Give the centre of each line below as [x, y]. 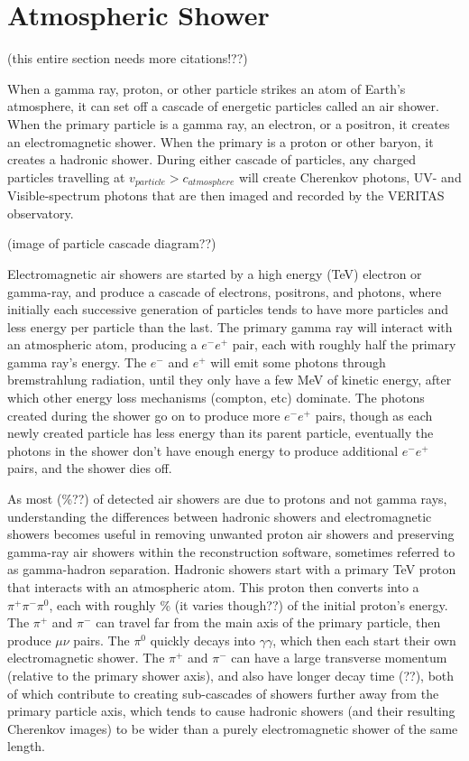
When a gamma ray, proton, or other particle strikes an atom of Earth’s [207, 88]
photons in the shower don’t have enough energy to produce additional [203, 450]
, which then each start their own [364, 640]
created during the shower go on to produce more [144, 415]
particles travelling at [66, 176]
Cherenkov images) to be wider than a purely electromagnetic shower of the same [233, 728]
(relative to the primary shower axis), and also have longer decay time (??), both [231, 675]
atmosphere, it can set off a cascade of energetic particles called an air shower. [223, 106]
